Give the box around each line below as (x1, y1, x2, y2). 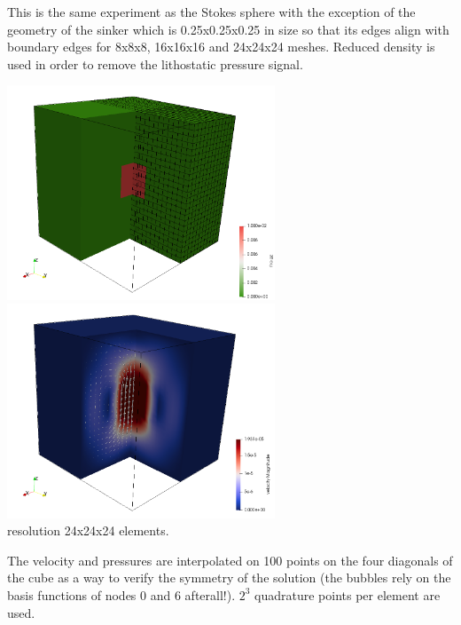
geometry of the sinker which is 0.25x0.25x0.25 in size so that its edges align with (7, 20, 449, 38)
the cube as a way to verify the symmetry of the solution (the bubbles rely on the (7, 568, 451, 587)
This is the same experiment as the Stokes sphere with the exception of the (7, 3, 416, 20)
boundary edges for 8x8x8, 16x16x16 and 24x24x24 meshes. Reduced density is (7, 37, 435, 56)
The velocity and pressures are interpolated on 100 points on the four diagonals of (7, 550, 453, 569)
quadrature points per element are (254, 585, 441, 604)
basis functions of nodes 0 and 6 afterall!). (7, 585, 236, 604)
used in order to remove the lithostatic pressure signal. (7, 54, 303, 73)
